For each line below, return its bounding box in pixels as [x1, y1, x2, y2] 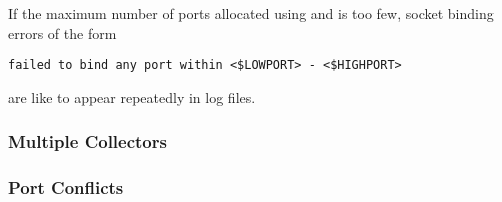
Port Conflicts [8, 175, 124, 200]
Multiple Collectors [8, 129, 167, 154]
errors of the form [8, 22, 117, 43]
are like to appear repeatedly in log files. [8, 86, 256, 107]
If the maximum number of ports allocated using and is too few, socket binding [8, 3, 494, 23]
